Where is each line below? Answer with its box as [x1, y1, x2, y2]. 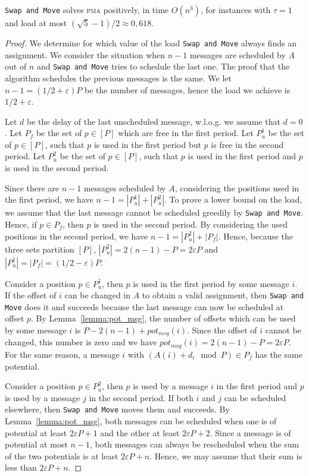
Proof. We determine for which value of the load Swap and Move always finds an [5, 37, 296, 49]
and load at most [5, 17, 67, 29]
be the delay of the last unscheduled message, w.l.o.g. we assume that [27, 115, 280, 127]
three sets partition [5, 242, 74, 255]
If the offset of [5, 289, 57, 301]
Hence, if [5, 217, 37, 230]
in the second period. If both [89, 391, 193, 404]
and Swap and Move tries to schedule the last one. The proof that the [36, 60, 290, 72]
